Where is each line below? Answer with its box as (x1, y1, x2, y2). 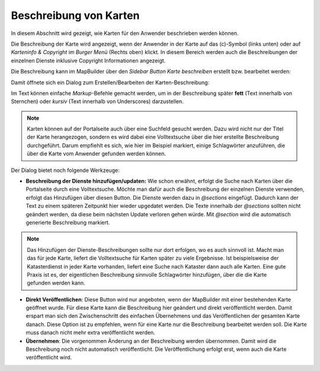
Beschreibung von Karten (11, 9, 140, 22)
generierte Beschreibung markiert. (25, 219, 110, 226)
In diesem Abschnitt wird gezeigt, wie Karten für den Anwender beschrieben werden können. (11, 30, 239, 37)
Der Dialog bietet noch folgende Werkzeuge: (11, 167, 120, 174)
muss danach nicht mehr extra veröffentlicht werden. (25, 329, 155, 336)
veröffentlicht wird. (25, 354, 72, 361)
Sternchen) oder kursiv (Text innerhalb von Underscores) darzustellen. (11, 98, 184, 105)
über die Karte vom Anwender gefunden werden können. (27, 150, 166, 157)
